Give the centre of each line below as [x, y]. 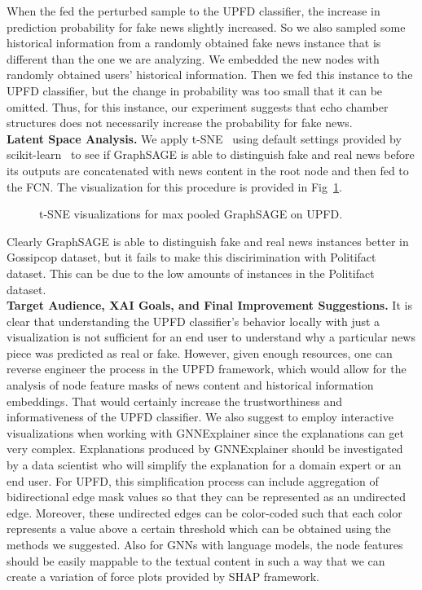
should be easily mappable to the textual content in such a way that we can [196, 560]
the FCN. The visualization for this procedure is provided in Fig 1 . [174, 186]
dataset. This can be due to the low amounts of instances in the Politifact [191, 273]
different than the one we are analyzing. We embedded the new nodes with [193, 58]
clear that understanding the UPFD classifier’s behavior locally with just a [193, 321]
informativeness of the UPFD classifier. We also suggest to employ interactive [200, 417]
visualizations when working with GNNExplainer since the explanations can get [205, 432]
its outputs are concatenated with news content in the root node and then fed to [208, 170]
